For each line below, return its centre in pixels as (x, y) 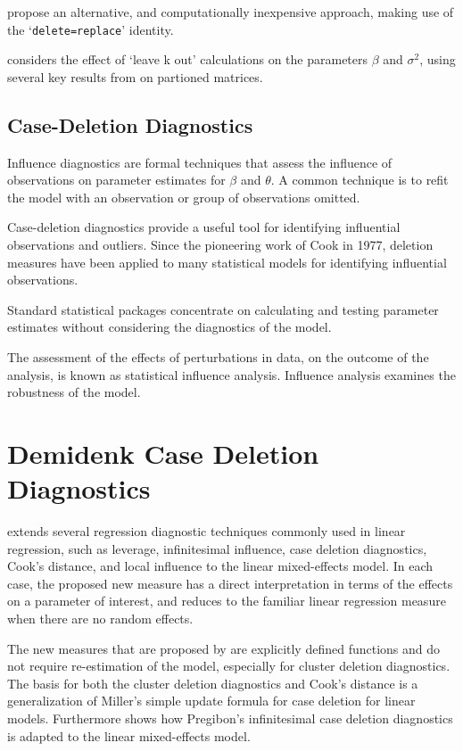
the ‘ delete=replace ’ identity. (91, 29)
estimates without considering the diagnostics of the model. (169, 327)
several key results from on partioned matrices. (135, 76)
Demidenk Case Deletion (163, 453)
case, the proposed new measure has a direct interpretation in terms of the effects (230, 583)
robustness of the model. (74, 392)
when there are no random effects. (100, 619)
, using (438, 59)
